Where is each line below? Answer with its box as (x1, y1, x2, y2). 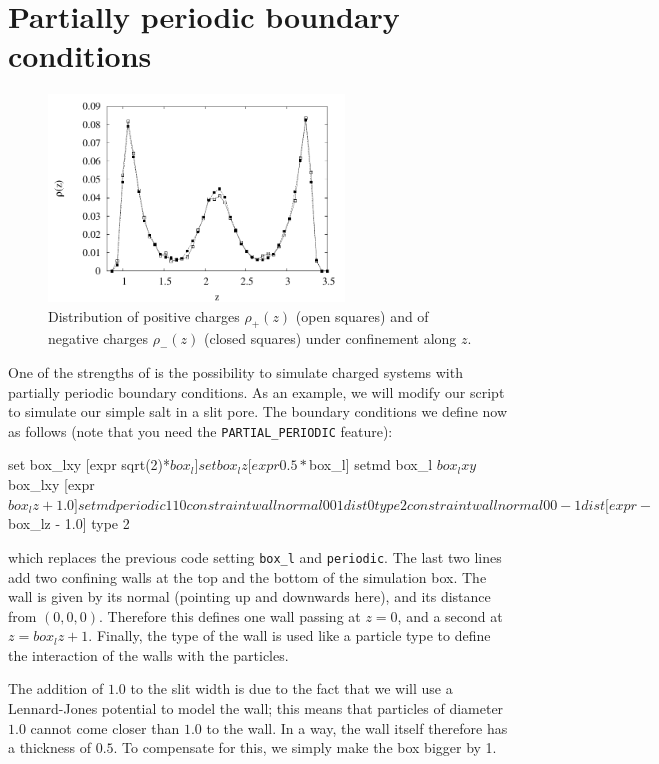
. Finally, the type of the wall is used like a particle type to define (88, 625, 491, 646)
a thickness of (8, 737, 91, 758)
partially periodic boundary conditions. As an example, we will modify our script (8, 381, 505, 402)
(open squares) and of (295, 305, 429, 326)
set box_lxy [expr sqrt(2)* (8, 454, 171, 475)
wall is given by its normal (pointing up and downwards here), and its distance (8, 586, 491, 607)
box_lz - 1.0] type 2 (8, 513, 130, 534)
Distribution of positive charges (48, 305, 240, 326)
